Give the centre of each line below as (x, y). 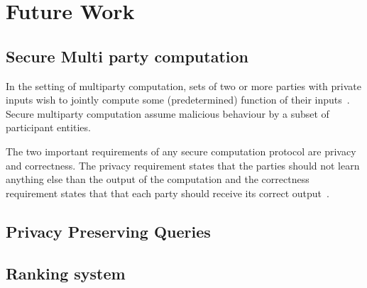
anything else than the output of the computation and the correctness (158, 179)
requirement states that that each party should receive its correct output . (168, 193)
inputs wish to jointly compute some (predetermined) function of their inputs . (178, 100)
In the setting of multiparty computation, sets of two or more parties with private (183, 85)
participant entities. (48, 127)
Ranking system (66, 273)
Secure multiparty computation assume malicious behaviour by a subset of (168, 113)
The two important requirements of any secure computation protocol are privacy (181, 151)
